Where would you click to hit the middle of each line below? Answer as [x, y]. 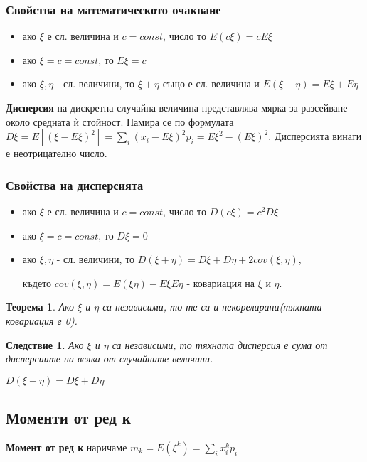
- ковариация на [220, 283]
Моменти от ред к [68, 418]
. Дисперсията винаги [315, 136]
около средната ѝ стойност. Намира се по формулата [120, 121]
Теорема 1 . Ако [40, 307]
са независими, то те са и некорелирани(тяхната [212, 307]
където [37, 283]
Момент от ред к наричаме [67, 447]
